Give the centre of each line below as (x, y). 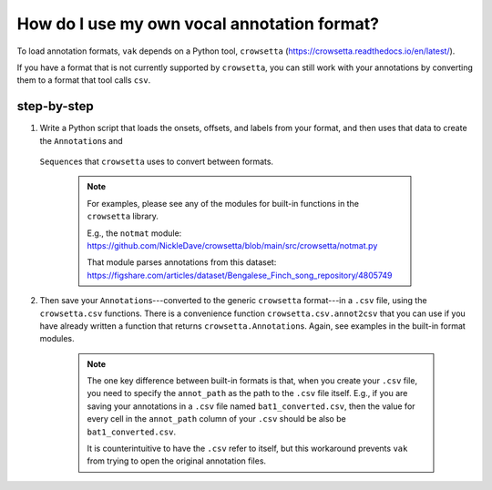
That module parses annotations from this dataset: (182, 262)
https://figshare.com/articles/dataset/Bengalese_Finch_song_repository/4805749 (240, 275)
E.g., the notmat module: (134, 233)
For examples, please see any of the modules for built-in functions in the (223, 203)
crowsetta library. (123, 216)
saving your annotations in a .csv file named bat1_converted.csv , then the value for (251, 406)
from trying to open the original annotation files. (177, 461)
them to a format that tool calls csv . (84, 80)
